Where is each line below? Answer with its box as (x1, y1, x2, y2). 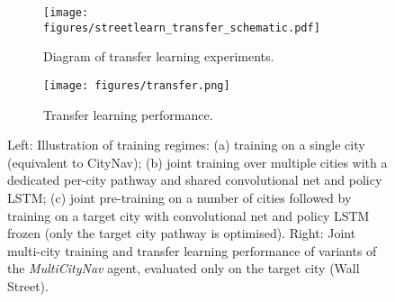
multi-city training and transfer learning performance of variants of (7, 241, 377, 260)
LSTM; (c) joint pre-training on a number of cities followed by (7, 188, 352, 206)
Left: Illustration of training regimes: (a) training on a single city (7, 135, 365, 154)
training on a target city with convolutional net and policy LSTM (7, 206, 370, 224)
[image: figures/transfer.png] (43, 78, 230, 92)
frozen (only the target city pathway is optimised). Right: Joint (7, 224, 356, 243)
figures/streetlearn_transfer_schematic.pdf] (43, 21, 320, 34)
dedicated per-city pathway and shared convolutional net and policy (7, 170, 382, 189)
